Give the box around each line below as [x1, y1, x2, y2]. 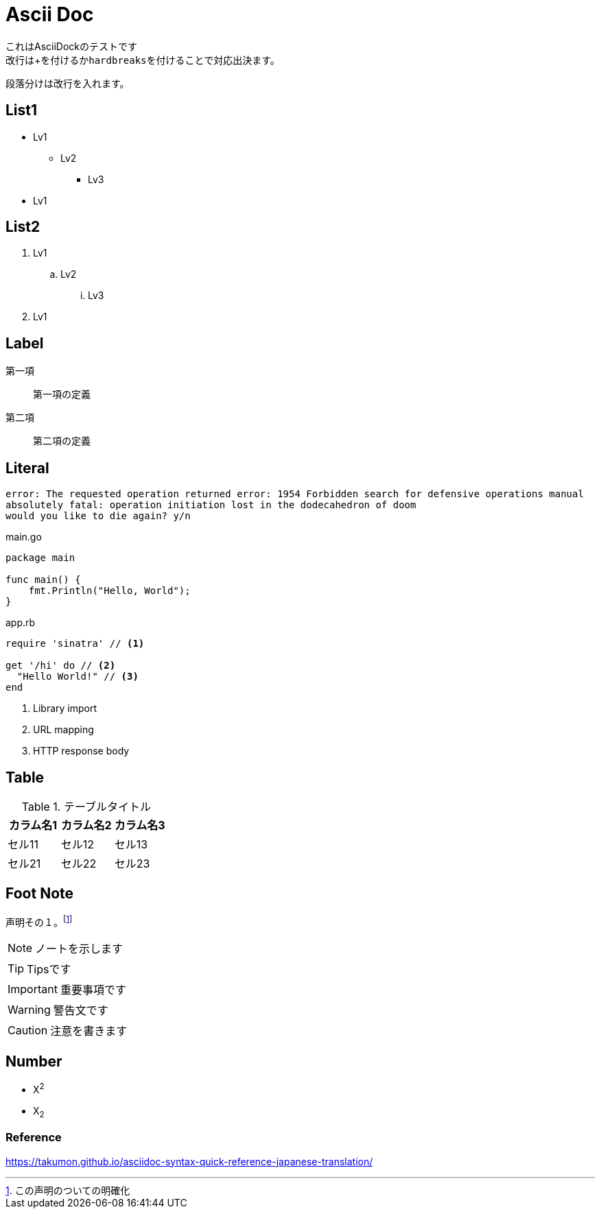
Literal [5, 459, 49, 477]
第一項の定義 [33, 388, 91, 401]
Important [8, 982, 58, 997]
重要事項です [60, 983, 126, 997]
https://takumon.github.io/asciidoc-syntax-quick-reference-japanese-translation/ [5, 1155, 373, 1167]
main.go [5, 531, 42, 543]
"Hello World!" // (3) [16, 671, 139, 682]
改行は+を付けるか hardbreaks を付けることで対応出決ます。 [5, 53, 280, 66]
